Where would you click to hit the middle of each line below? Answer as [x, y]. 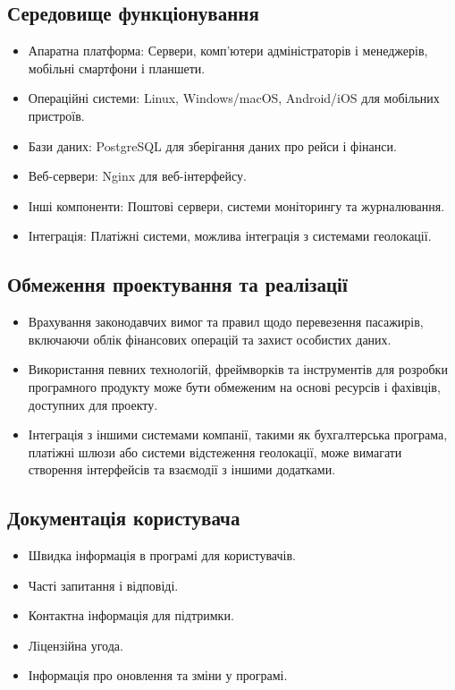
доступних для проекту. [93, 404]
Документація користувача [124, 518]
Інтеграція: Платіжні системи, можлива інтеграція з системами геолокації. [230, 236]
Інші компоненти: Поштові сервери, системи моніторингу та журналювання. [236, 205]
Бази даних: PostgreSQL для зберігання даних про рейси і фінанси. [212, 145]
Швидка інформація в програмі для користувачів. [162, 555]
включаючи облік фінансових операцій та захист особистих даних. [210, 339]
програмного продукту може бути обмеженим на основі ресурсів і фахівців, [234, 386]
